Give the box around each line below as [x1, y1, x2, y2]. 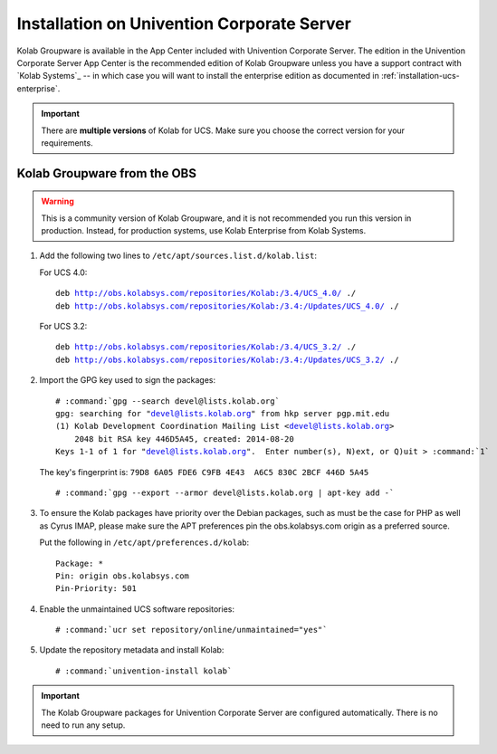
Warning [41, 196, 74, 207]
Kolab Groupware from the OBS [16, 166, 196, 181]
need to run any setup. [41, 720, 126, 730]
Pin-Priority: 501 [55, 584, 138, 594]
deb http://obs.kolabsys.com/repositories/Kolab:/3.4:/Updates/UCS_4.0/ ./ [55, 301, 399, 311]
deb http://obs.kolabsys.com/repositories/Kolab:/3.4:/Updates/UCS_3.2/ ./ [55, 354, 399, 365]
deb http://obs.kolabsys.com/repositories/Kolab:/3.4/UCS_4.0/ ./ [55, 288, 357, 299]
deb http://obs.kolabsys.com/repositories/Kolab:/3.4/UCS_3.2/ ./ [55, 342, 357, 352]
